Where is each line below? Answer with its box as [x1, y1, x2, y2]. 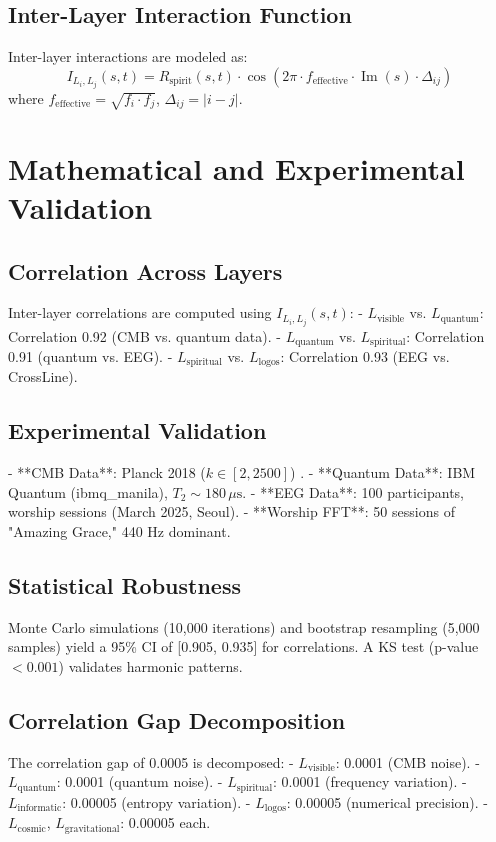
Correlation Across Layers [8, 255, 283, 286]
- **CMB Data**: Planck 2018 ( [8, 462, 206, 483]
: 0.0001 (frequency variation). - [272, 771, 467, 792]
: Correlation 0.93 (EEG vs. [280, 345, 450, 366]
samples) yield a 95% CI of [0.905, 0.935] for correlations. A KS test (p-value [8, 636, 479, 657]
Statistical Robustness [8, 569, 241, 600]
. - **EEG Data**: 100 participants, [242, 481, 464, 502]
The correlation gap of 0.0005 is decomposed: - [8, 751, 294, 772]
